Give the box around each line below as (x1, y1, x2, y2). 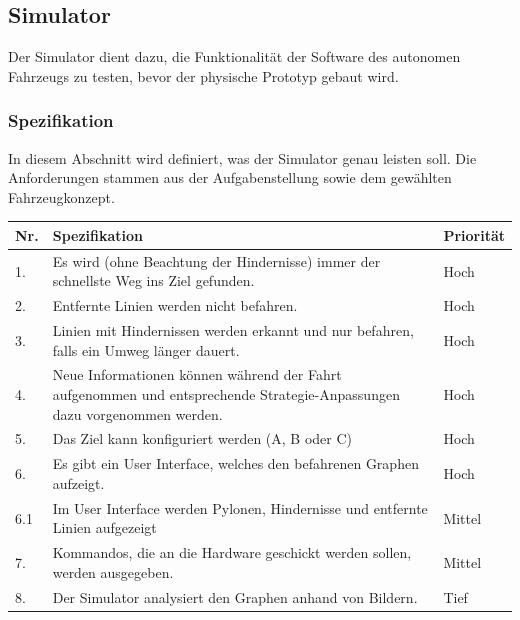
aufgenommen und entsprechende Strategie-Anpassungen (52, 384, 400, 405)
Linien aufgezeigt (52, 517, 157, 538)
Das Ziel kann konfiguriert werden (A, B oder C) (52, 428, 352, 449)
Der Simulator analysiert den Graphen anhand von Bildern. (52, 586, 418, 607)
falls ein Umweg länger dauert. (52, 339, 240, 360)
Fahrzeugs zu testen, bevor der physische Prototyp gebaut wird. (8, 65, 399, 86)
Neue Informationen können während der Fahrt (52, 364, 342, 385)
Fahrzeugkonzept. (8, 186, 115, 207)
